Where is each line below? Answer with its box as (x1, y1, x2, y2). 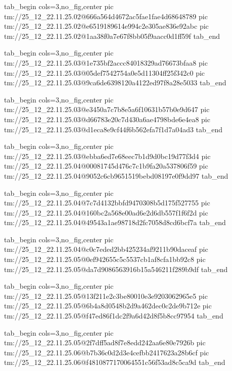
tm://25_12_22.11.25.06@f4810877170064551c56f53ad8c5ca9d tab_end (4, 357, 225, 367)
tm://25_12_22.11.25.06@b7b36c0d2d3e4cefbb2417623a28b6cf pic (4, 347, 209, 357)
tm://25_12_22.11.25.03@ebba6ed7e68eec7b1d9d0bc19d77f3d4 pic (4, 150, 211, 161)
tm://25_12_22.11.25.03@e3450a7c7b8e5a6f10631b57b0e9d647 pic (4, 104, 210, 115)
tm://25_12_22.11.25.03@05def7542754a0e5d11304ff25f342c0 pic (4, 67, 205, 78)
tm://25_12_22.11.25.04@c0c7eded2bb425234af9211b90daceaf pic (4, 244, 208, 254)
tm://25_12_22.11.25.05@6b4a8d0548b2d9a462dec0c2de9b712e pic (4, 300, 212, 311)
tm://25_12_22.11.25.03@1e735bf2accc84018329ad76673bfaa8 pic (4, 57, 208, 68)
